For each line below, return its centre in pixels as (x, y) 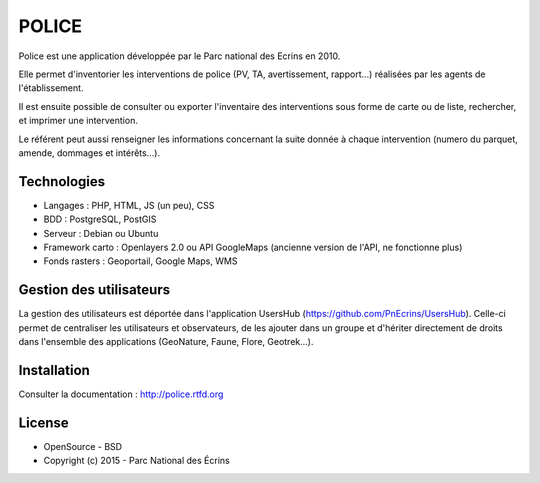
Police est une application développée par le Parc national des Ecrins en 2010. (179, 56)
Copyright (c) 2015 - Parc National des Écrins (136, 461)
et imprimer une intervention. (78, 121)
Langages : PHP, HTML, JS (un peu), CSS (129, 205)
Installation (54, 370)
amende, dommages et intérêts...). (89, 152)
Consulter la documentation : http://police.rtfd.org (121, 394)
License (43, 422)
